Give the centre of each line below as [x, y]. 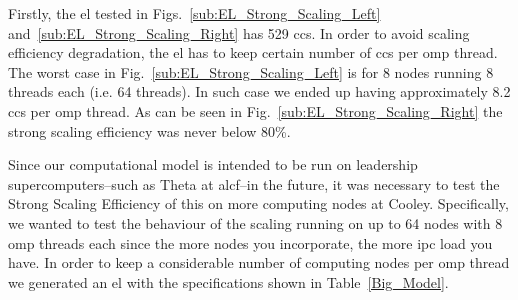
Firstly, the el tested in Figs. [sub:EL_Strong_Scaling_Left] [194, 13]
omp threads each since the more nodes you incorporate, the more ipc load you [250, 242]
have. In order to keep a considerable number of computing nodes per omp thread [259, 262]
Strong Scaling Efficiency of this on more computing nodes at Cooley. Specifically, [258, 203]
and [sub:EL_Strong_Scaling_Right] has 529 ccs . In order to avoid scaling [239, 32]
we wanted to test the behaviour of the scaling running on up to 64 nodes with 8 [255, 222]
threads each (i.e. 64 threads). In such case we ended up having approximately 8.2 [259, 91]
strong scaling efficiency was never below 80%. [149, 130]
